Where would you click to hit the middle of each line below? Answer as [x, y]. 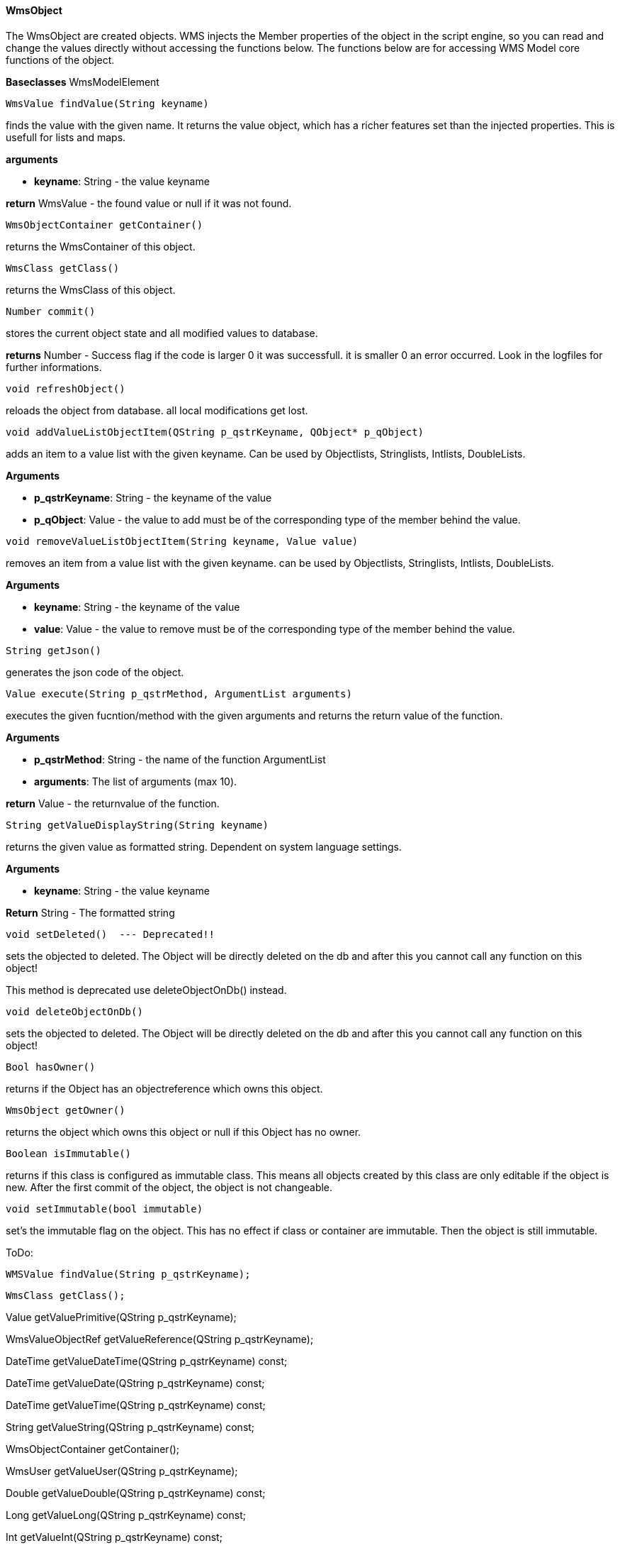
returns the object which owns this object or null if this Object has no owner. [184, 1132]
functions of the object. [60, 60]
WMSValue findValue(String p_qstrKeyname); [128, 1274]
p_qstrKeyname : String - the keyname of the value [153, 497]
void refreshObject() [66, 388]
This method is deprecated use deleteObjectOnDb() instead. [146, 990]
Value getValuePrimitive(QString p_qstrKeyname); [121, 1317]
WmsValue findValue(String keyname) [107, 103]
